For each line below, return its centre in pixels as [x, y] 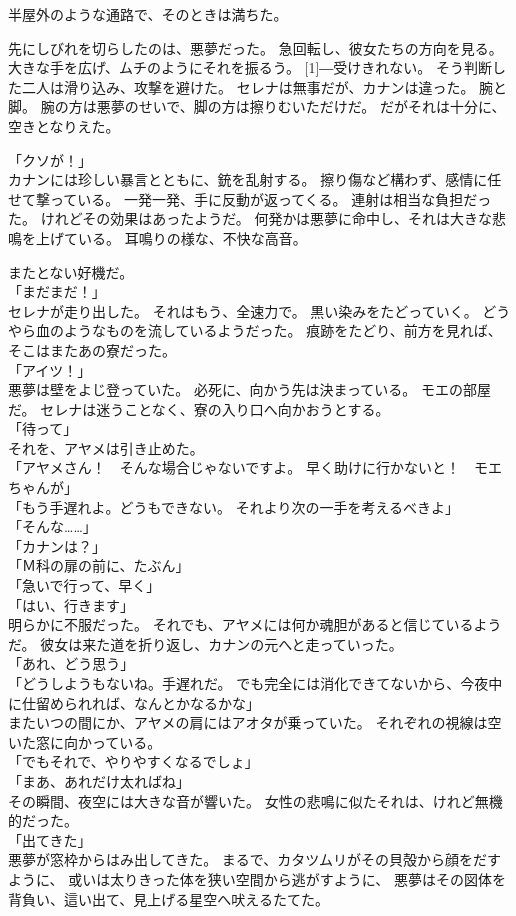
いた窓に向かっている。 [85, 741]
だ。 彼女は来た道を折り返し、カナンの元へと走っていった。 [205, 643]
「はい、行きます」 [71, 604]
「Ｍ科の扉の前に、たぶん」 [99, 565]
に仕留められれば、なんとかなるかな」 [134, 702]
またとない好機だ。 [71, 271]
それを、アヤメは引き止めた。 [106, 447]
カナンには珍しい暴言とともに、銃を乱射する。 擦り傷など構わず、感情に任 [255, 179]
